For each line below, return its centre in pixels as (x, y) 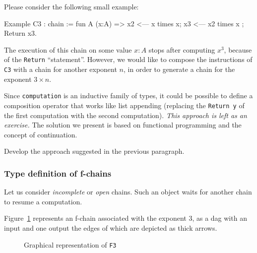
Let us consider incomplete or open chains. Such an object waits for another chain (128, 192)
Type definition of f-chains (58, 173)
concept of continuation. (41, 134)
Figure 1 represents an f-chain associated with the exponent (95, 218)
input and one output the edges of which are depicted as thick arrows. (111, 227)
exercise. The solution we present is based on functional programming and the (123, 125)
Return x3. (20, 33)
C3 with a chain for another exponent (61, 69)
